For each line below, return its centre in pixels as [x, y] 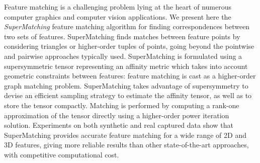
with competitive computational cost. [62, 154]
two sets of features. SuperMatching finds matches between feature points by [122, 36]
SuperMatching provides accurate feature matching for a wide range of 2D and [125, 135]
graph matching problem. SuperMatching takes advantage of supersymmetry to [126, 85]
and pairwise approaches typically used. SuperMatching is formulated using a [123, 56]
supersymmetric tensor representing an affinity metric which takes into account [126, 66]
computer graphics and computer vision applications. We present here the [118, 16]
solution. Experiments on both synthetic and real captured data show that [119, 125]
